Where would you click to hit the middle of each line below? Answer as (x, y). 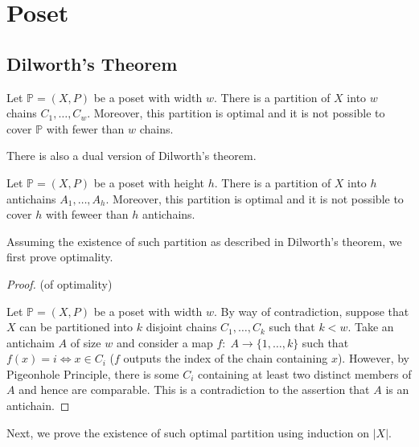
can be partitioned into (76, 327)
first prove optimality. (60, 257)
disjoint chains (181, 327)
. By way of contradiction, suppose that (311, 311)
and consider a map (164, 342)
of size (86, 342)
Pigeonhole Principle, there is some (93, 373)
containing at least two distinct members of (305, 373)
